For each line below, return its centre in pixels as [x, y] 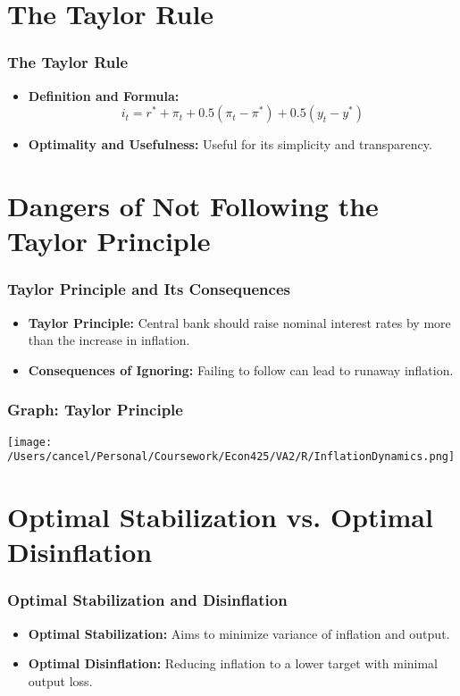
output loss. [60, 680]
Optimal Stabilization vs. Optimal [220, 517]
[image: [30, 442]
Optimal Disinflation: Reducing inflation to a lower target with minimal [233, 663]
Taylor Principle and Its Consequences [149, 289]
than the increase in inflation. [109, 340]
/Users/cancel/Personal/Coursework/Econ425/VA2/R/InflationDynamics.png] [231, 457]
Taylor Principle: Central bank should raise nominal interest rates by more [239, 322]
